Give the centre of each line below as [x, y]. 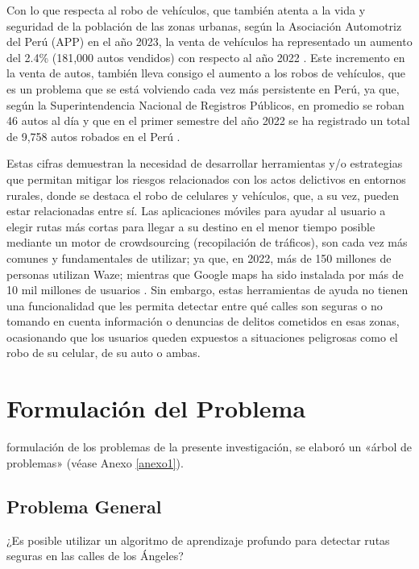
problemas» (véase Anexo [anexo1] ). [95, 462]
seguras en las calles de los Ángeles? [95, 556]
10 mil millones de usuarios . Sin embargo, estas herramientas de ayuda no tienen [207, 290]
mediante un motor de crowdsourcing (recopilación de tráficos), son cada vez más [207, 242]
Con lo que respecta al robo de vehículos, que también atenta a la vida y [186, 10]
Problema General [84, 506]
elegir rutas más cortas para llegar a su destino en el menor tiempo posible [191, 226]
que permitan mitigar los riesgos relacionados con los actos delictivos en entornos [206, 179]
